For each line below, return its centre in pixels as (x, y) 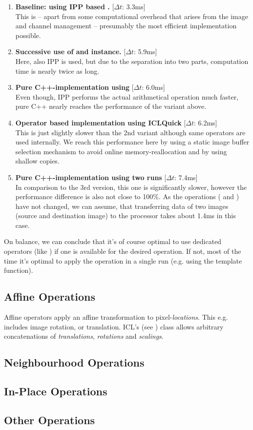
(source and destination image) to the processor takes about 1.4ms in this (126, 215)
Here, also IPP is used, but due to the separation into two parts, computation (132, 61)
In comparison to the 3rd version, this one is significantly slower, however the (131, 187)
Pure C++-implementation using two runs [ (91, 177)
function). (19, 270)
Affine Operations (50, 297)
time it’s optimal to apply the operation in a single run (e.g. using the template (123, 260)
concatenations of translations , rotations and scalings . (84, 336)
